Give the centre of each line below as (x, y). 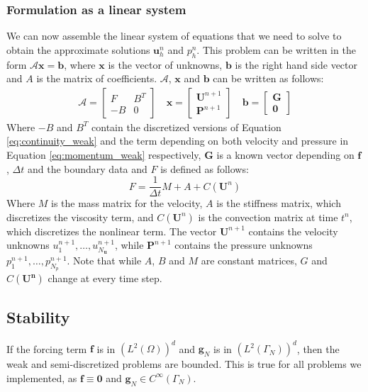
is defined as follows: (205, 168)
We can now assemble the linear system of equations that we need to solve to (174, 36)
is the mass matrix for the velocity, (127, 203)
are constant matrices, (249, 261)
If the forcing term (47, 348)
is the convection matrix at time (268, 217)
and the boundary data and (87, 168)
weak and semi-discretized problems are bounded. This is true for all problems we (184, 364)
